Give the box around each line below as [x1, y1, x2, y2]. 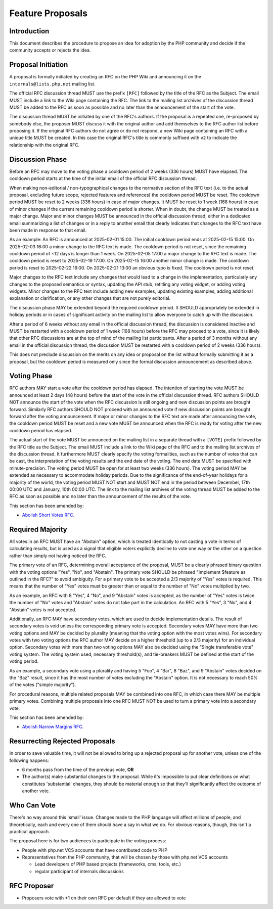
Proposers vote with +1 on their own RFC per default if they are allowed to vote [22, 895, 187, 901]
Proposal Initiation [9, 61, 68, 69]
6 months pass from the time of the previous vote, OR [22, 766, 134, 773]
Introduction [9, 27, 50, 35]
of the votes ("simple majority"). [9, 681, 76, 688]
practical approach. [9, 828, 50, 834]
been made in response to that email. [9, 227, 87, 233]
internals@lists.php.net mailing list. [9, 81, 96, 87]
